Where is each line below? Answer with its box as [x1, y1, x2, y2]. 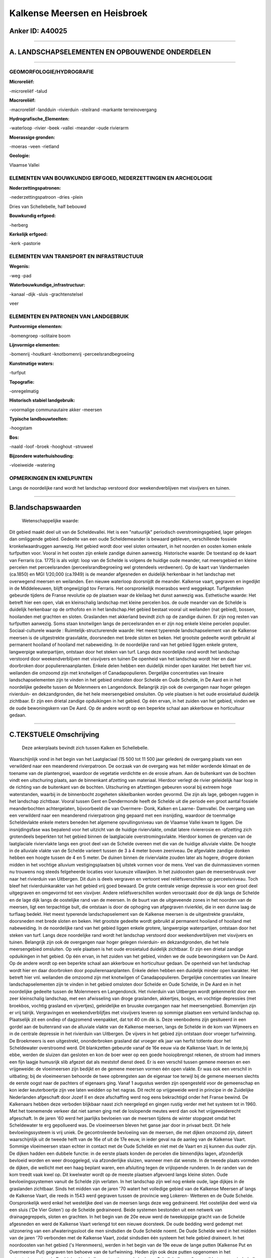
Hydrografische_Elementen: [9, 116, 70, 122]
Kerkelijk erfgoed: [9, 231, 48, 237]
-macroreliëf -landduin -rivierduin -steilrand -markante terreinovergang [9, 106, 157, 113]
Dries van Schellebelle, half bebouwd [9, 203, 86, 209]
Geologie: [9, 152, 30, 159]
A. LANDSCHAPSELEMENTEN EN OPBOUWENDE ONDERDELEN [9, 48, 211, 56]
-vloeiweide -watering [9, 462, 55, 468]
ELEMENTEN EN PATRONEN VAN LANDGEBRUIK [9, 312, 129, 320]
